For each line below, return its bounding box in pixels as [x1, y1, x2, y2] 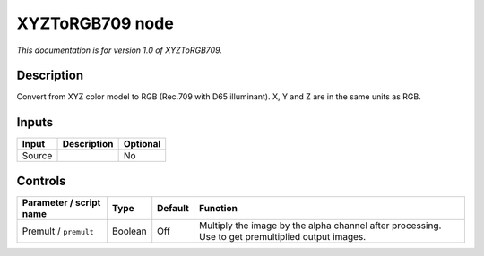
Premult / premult [22, 225, 94, 237]
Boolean [112, 225, 147, 237]
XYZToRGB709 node [16, 13, 174, 33]
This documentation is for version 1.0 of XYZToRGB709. [16, 45, 223, 55]
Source [22, 149, 53, 162]
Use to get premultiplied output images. [198, 230, 367, 243]
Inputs [16, 115, 54, 130]
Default [157, 201, 190, 214]
